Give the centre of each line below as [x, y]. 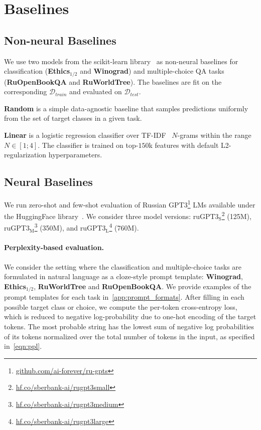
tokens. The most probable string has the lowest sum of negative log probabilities [129, 326]
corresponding [26, 91]
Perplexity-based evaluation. [54, 247]
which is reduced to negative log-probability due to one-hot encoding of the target [130, 316]
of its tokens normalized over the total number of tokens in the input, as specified [129, 336]
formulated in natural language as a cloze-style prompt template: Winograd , [123, 276]
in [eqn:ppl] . [23, 346]
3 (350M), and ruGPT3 [70, 227]
